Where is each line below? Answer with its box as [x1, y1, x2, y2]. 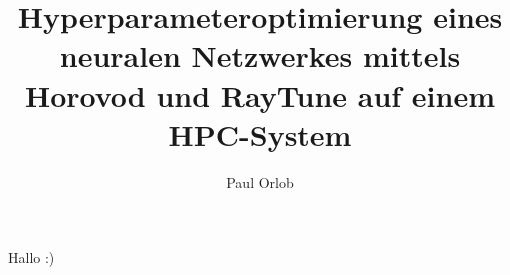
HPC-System [168, 113, 352, 154]
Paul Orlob [226, 171, 294, 192]
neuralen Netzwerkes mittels [59, 35, 461, 76]
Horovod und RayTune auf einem [24, 74, 496, 115]
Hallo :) [8, 247, 55, 268]
